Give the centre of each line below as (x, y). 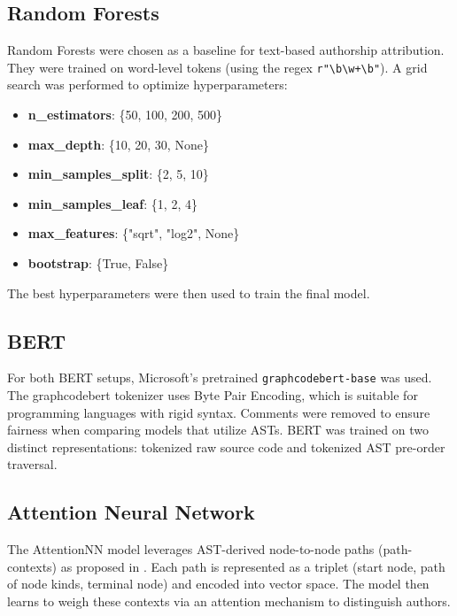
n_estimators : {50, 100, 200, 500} (125, 115)
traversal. (32, 464)
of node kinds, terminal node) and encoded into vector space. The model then (218, 584)
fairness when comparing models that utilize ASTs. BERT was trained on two (218, 430)
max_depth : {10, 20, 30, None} (118, 144)
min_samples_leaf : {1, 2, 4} (112, 203)
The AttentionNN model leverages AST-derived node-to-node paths (191, 549)
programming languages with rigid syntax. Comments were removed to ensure (219, 412)
